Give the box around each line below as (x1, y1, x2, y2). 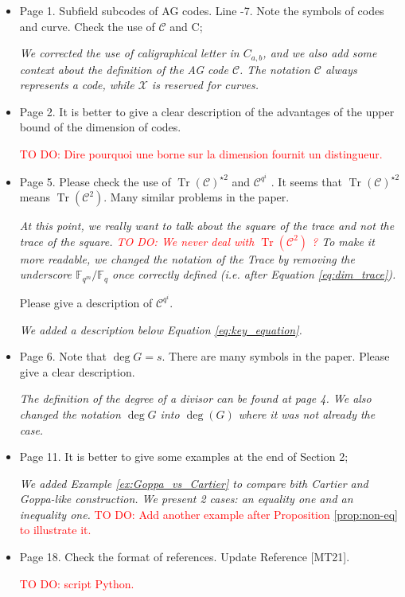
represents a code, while (19, 76, 134, 93)
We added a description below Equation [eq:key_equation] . (19, 321, 302, 338)
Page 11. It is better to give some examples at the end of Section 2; (19, 448, 349, 465)
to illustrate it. (19, 521, 92, 538)
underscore (19, 266, 72, 283)
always (325, 60, 357, 77)
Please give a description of (19, 294, 153, 310)
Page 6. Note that (19, 348, 107, 365)
